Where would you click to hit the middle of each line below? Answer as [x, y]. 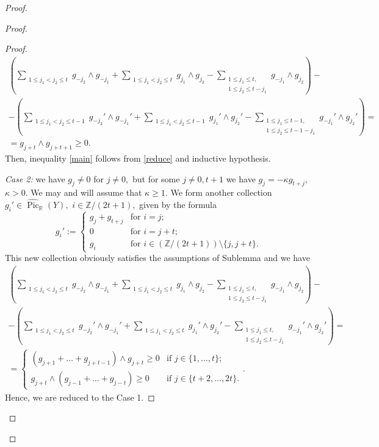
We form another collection [221, 192]
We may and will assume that [86, 192]
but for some [156, 178]
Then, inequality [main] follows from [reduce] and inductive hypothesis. [138, 158]
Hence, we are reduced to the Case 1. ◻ [80, 397]
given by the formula [178, 205]
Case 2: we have [35, 178]
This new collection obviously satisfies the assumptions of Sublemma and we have [157, 258]
